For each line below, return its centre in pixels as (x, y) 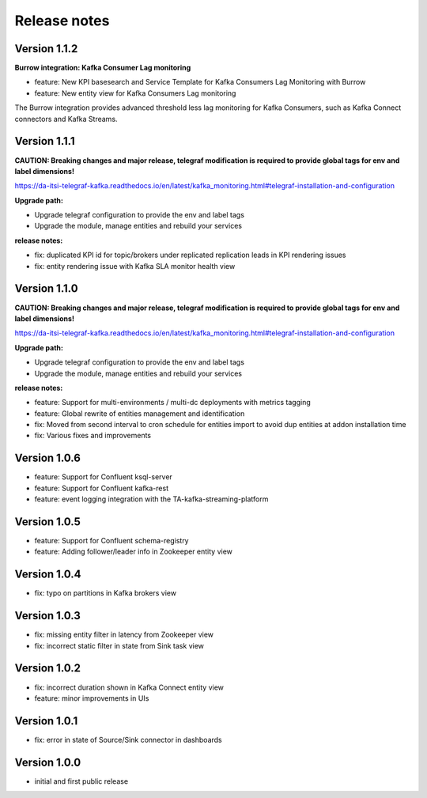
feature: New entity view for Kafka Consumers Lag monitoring (135, 93)
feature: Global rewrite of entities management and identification (140, 413)
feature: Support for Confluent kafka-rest (102, 488)
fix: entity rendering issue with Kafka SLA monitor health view (135, 266)
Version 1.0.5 (47, 522)
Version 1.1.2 (46, 49)
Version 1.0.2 (48, 668)
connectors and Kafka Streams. (66, 119)
